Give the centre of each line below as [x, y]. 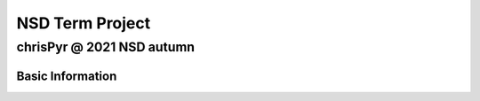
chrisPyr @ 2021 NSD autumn [106, 47]
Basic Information [67, 76]
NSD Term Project [84, 23]
